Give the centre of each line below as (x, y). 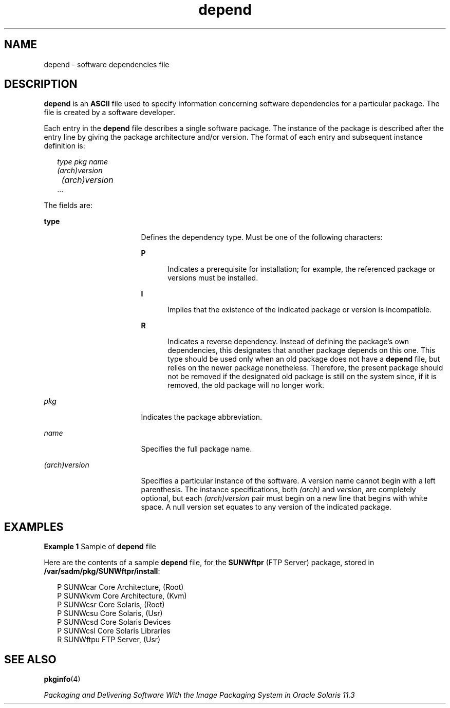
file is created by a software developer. (110, 113)
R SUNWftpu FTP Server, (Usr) (109, 640)
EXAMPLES (34, 527)
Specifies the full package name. (196, 449)
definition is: (64, 146)
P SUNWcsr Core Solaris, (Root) (111, 605)
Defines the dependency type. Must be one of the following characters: (262, 237)
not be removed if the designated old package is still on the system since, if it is (302, 377)
